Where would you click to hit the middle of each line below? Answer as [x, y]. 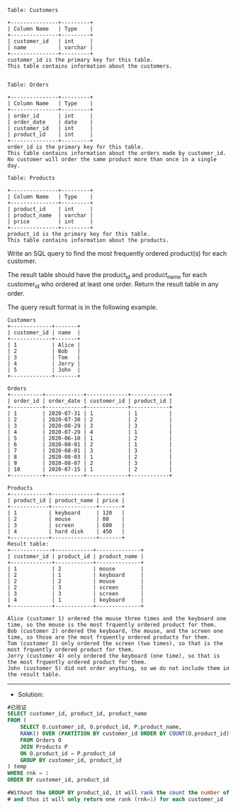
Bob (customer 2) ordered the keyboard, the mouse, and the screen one [115, 631]
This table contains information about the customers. [90, 66]
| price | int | [50, 222]
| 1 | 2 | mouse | [75, 568]
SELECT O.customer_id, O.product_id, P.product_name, [101, 727]
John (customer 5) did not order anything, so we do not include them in [119, 668]
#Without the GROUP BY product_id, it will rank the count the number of [119, 793]
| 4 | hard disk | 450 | [66, 531]
